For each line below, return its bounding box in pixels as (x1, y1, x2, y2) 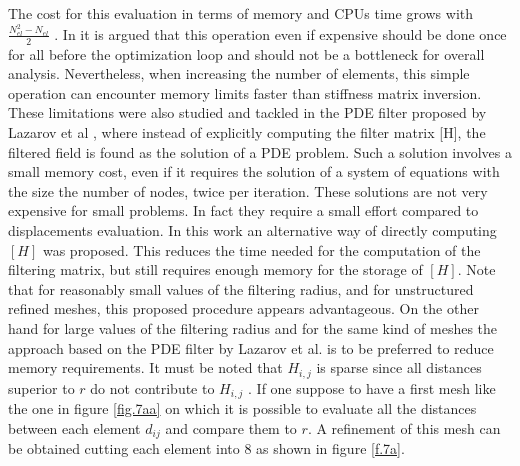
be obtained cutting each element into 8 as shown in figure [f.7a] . (8, 438, 405, 459)
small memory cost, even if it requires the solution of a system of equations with (8, 161, 500, 182)
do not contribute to (90, 377, 215, 398)
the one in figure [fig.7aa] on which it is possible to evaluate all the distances (8, 398, 477, 419)
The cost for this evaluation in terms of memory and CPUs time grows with (8, 3, 474, 23)
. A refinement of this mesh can (307, 417, 501, 438)
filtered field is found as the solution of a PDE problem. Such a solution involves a (8, 141, 512, 162)
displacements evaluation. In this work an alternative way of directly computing (8, 220, 497, 241)
